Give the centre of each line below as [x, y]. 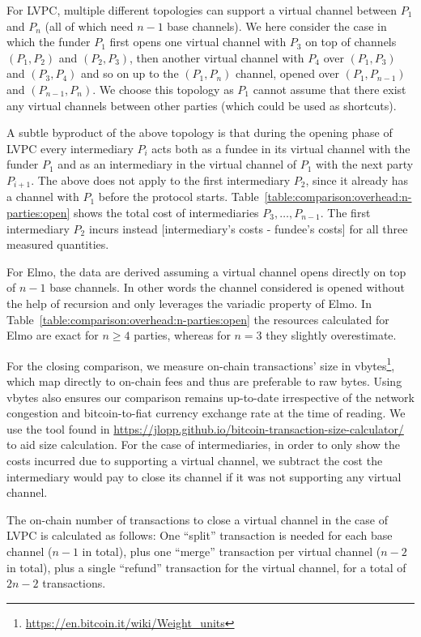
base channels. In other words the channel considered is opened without [227, 287]
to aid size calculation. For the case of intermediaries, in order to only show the [204, 445]
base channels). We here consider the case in [277, 26]
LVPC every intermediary [70, 148]
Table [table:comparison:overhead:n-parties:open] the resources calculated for [198, 319]
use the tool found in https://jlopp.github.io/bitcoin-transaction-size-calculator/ [205, 428]
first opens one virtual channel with [198, 42]
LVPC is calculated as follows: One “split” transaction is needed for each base [200, 535]
